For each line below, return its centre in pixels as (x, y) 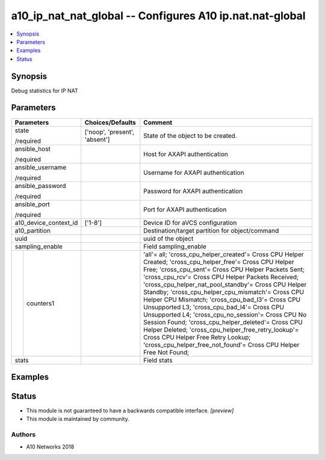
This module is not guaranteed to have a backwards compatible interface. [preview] (130, 411)
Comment (158, 122)
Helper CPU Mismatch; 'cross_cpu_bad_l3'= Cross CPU (222, 300)
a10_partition (33, 230)
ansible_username (41, 167)
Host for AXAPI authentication (186, 154)
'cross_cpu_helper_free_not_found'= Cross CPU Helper (221, 345)
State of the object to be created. (190, 136)
